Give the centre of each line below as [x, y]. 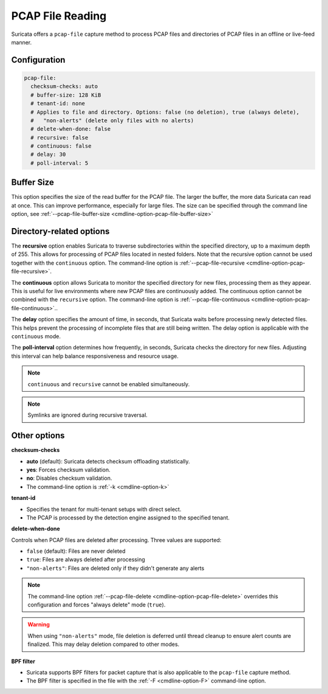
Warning [39, 625]
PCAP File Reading [59, 16]
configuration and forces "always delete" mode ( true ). [97, 605]
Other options [38, 436]
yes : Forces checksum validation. [68, 470]
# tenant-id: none [58, 104]
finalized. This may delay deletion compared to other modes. [104, 644]
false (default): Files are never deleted [76, 551]
